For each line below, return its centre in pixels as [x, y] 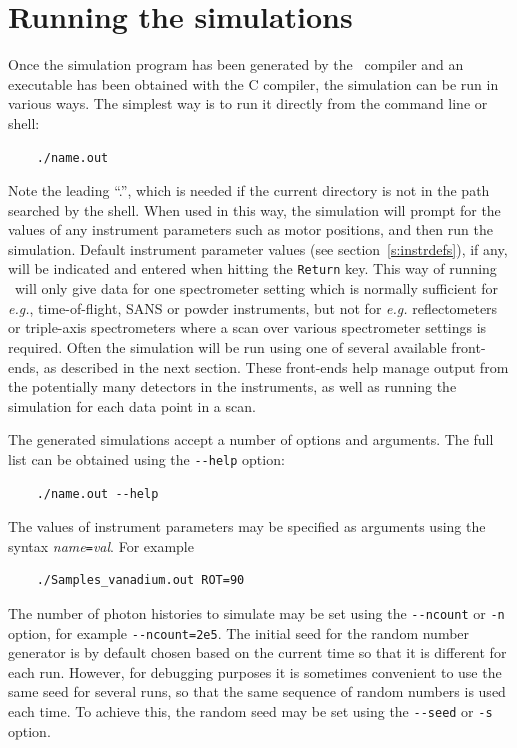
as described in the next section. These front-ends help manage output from [276, 366]
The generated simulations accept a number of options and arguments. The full [251, 439]
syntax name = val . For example [101, 545]
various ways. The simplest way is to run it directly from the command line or [248, 103]
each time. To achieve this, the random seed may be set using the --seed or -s [250, 711]
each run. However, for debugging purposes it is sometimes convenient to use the [255, 671]
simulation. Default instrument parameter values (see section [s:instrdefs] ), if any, [258, 248]
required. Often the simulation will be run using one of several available [227, 346]
